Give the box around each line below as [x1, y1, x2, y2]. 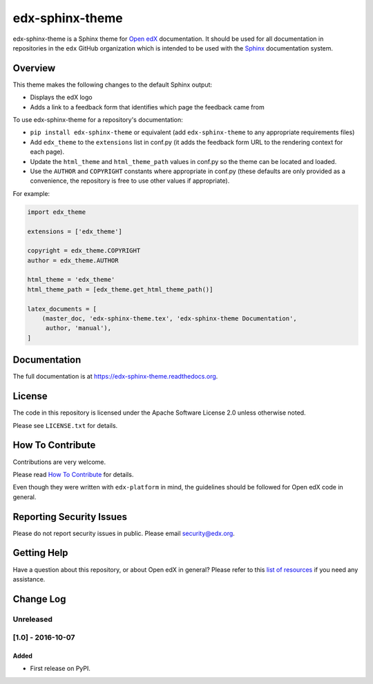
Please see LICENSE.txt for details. [12, 421, 118, 429]
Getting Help [12, 547, 68, 559]
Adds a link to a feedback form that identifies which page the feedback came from [30, 102, 265, 111]
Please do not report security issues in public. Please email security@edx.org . [12, 529, 235, 537]
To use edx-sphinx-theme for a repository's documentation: [12, 116, 183, 124]
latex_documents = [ [27, 305, 97, 313]
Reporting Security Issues [12, 511, 128, 523]
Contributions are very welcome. [12, 458, 106, 466]
